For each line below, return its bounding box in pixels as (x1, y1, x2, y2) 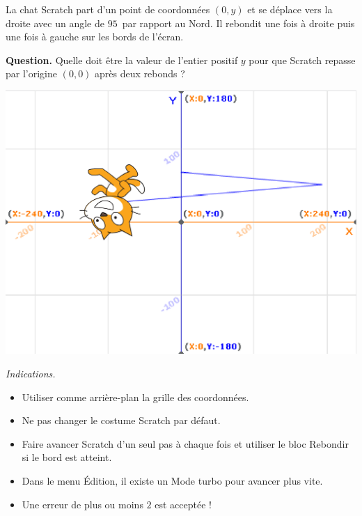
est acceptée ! (155, 497, 212, 511)
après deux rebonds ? (95, 66, 185, 81)
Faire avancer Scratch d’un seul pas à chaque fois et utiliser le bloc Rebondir (22, 436, 349, 451)
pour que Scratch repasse (249, 52, 356, 67)
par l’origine (6, 66, 57, 81)
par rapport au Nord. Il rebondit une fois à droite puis (122, 15, 355, 30)
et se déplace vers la (247, 2, 333, 16)
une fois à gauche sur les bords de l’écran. (6, 29, 184, 44)
